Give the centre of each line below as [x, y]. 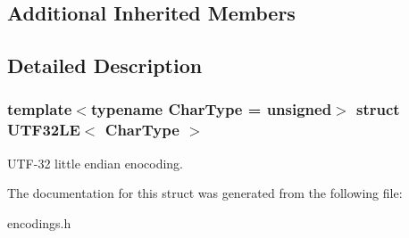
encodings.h [39, 222]
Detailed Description [105, 66]
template [40, 109]
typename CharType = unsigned [211, 109]
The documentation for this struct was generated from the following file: [205, 193]
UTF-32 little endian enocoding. [95, 163]
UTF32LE [44, 130]
